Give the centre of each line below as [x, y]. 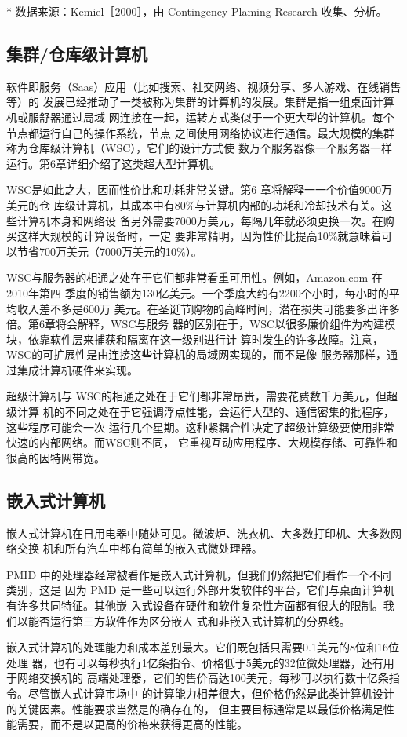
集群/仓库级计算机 [77, 53]
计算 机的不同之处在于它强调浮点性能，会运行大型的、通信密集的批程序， [205, 412]
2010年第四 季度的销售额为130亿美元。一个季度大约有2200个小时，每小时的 [198, 292]
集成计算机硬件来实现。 [77, 369]
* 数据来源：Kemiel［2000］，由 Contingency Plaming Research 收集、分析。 [197, 11]
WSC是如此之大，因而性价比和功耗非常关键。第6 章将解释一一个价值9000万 [199, 190]
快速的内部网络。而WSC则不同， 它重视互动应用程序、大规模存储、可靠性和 [202, 442]
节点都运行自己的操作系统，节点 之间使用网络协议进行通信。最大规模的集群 [200, 132]
